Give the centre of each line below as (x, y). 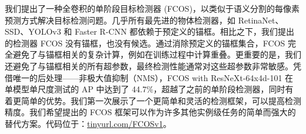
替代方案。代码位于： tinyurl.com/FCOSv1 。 (88, 123)
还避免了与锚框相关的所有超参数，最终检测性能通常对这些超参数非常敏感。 (149, 66)
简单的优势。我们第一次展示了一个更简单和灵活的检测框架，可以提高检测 (161, 100)
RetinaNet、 (261, 20)
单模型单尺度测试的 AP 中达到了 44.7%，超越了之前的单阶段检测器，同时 (145, 89)
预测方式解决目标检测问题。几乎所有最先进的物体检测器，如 (120, 20)
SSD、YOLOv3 (33, 31)
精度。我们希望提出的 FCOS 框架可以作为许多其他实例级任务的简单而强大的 (150, 112)
